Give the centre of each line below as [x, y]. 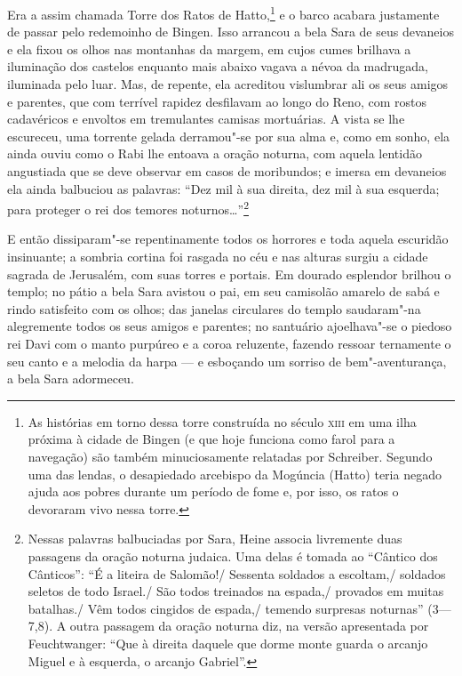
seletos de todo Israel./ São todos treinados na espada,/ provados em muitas [236, 591]
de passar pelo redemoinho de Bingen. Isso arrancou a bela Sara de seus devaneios [231, 32]
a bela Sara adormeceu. [71, 378]
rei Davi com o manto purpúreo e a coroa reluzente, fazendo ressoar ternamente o [229, 343]
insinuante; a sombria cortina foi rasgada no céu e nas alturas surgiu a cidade [218, 257]
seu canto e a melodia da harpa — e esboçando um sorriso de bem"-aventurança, [227, 361]
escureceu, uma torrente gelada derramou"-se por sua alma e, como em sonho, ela [229, 136]
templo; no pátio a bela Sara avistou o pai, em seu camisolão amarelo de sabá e [223, 291]
